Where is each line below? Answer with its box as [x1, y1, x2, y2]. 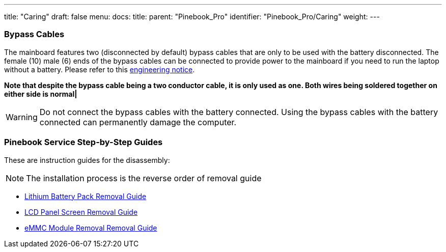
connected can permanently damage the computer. [39, 117, 237, 127]
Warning [6, 111, 38, 122]
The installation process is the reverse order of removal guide [26, 173, 262, 183]
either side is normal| [4, 89, 77, 98]
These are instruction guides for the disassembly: [4, 155, 170, 164]
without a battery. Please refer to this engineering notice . [4, 65, 195, 74]
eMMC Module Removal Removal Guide [24, 223, 157, 232]
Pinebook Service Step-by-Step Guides [4, 137, 163, 148]
